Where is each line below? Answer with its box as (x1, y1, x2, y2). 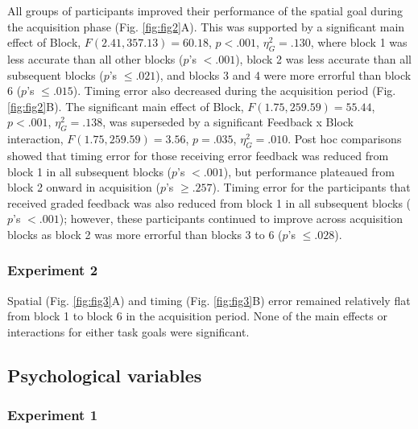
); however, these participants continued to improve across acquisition (59, 210, 404, 227)
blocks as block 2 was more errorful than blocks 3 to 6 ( (7, 225, 283, 242)
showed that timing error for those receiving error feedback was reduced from (7, 146, 389, 163)
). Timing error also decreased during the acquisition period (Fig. (72, 82, 396, 99)
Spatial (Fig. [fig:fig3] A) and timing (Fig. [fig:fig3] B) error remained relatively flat (7, 291, 411, 308)
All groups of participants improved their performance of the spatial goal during (7, 2, 403, 19)
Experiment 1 (7, 405, 98, 425)
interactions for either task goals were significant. (7, 323, 250, 340)
